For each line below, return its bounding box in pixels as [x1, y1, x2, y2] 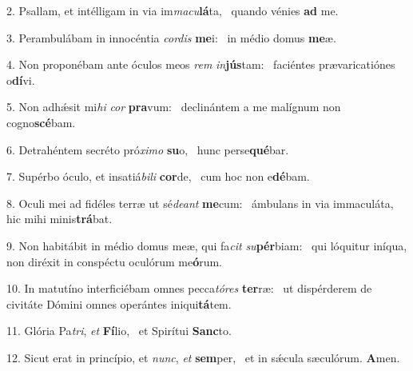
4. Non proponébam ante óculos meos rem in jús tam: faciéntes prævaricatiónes [6, 56, 395, 73]
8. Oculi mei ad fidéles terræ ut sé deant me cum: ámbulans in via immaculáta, [6, 194, 394, 211]
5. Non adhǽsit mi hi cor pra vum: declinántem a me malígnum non [6, 98, 341, 115]
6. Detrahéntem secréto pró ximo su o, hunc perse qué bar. [6, 141, 289, 158]
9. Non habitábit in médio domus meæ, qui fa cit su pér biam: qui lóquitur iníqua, [6, 237, 407, 253]
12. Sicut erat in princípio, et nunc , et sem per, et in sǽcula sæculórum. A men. [6, 349, 400, 365]
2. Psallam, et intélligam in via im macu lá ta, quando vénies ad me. [6, 2, 339, 18]
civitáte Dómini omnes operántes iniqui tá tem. [6, 295, 232, 312]
